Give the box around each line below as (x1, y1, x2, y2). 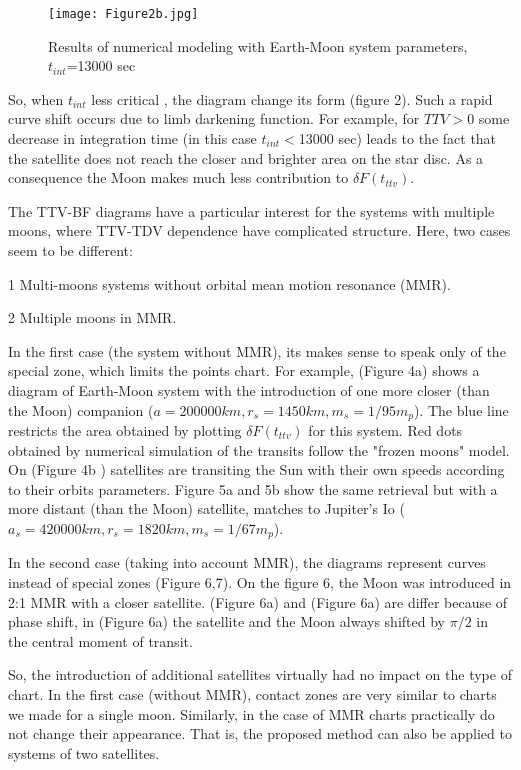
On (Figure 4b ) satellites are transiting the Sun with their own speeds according (8, 459, 505, 480)
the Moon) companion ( (8, 399, 154, 420)
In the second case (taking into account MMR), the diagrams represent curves (8, 552, 486, 573)
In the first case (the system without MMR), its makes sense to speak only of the (8, 340, 506, 361)
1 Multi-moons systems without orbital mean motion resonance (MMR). (8, 273, 451, 294)
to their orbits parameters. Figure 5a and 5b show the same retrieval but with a (8, 478, 498, 499)
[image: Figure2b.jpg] (48, 7, 199, 21)
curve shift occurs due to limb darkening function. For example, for (8, 108, 420, 129)
